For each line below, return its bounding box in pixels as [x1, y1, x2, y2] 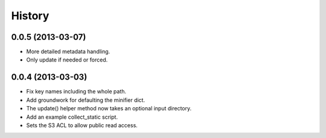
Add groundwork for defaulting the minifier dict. [26, 96, 145, 104]
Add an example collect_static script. [26, 113, 118, 121]
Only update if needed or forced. [26, 56, 108, 63]
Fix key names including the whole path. [26, 88, 127, 95]
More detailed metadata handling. [26, 48, 110, 55]
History [11, 9, 50, 22]
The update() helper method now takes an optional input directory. [26, 105, 192, 112]
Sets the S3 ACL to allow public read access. [26, 121, 138, 129]
